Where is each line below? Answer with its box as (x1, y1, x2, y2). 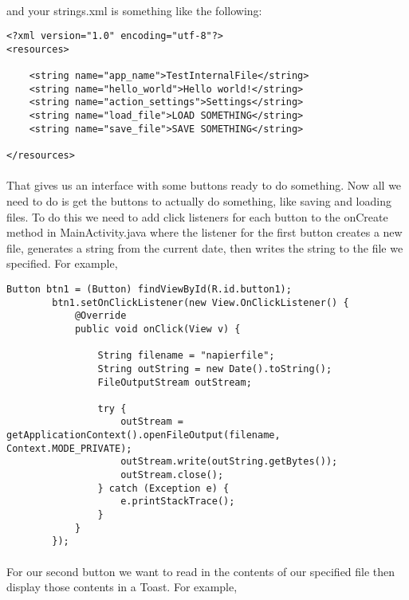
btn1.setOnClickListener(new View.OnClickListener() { (52, 296, 349, 308)
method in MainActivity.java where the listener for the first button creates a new (6, 224, 403, 241)
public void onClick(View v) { (74, 323, 241, 335)
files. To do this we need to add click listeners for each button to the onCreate (6, 208, 388, 225)
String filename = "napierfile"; (97, 350, 275, 362)
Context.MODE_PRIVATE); (6, 442, 132, 454)
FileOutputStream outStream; (97, 376, 252, 388)
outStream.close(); (120, 469, 224, 481)
